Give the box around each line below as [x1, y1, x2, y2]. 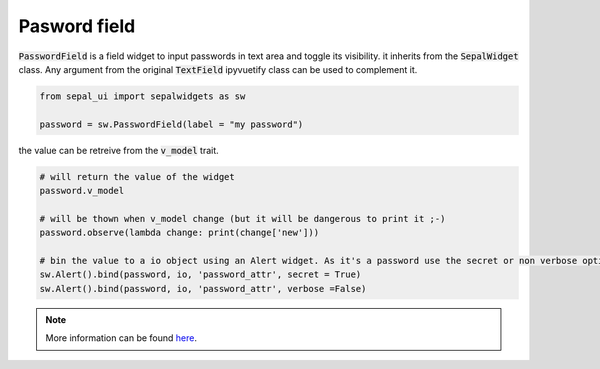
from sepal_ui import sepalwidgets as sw [39, 90, 246, 102]
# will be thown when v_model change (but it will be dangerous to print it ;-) [39, 213, 446, 224]
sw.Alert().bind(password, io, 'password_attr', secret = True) [39, 269, 362, 280]
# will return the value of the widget [39, 171, 235, 182]
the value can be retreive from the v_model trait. [18, 144, 219, 156]
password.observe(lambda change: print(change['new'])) [39, 227, 320, 239]
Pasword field [18, 15, 136, 37]
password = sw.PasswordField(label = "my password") [39, 118, 304, 130]
